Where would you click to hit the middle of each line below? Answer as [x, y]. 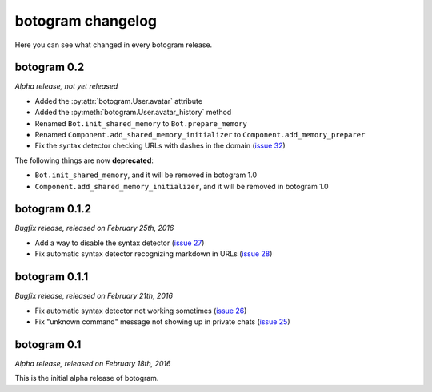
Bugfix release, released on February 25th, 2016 [94, 228]
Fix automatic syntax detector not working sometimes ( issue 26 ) [141, 311]
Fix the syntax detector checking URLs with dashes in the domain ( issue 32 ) [160, 146]
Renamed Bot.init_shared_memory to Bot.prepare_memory [141, 123]
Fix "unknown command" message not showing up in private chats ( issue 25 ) [163, 321]
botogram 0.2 [50, 67]
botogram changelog [86, 21]
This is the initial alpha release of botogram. [87, 378]
